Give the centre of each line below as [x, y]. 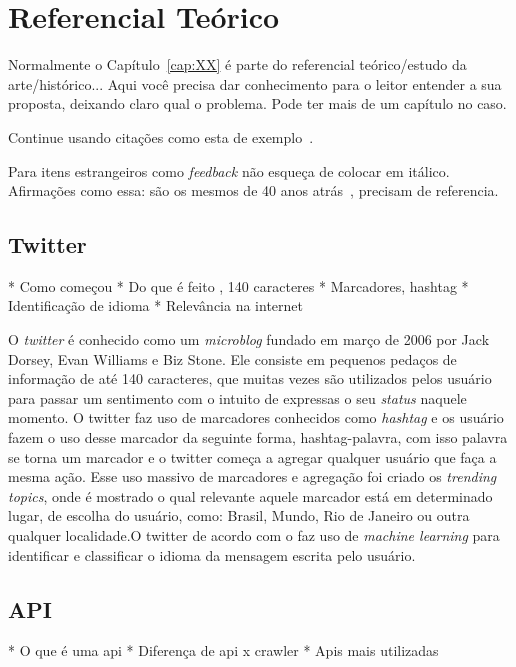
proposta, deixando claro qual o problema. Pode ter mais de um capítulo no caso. [257, 103]
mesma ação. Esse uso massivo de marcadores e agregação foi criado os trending [252, 476]
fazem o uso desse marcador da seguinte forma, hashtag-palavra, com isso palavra [258, 437]
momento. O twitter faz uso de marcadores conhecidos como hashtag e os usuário [256, 417]
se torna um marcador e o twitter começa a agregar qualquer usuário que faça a [252, 456]
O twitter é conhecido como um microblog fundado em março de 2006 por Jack [249, 339]
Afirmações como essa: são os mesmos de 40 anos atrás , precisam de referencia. [253, 190]
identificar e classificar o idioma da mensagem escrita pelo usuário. [212, 554]
